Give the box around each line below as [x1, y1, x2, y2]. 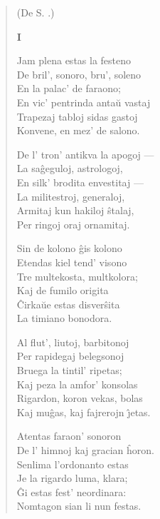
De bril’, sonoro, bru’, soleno [16, 66, 142, 81]
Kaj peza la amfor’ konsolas [16, 376, 138, 391]
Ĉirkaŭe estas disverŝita [16, 296, 120, 311]
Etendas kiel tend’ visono [16, 254, 127, 269]
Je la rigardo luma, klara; [16, 470, 128, 485]
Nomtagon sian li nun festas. [16, 498, 142, 513]
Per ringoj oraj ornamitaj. [16, 216, 130, 231]
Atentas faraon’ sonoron [16, 428, 122, 443]
